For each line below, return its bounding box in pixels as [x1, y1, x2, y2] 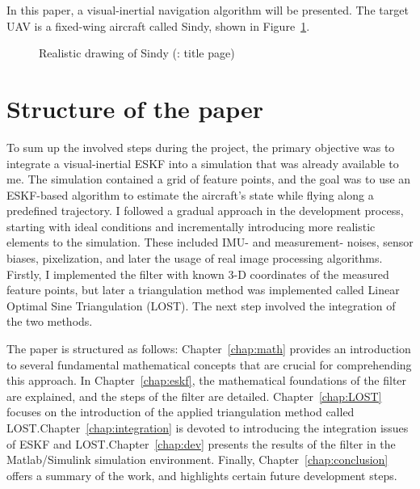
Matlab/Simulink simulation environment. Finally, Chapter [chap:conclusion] [6, 451, 388, 468]
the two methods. [6, 313, 93, 330]
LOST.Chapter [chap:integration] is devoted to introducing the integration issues [6, 419, 409, 436]
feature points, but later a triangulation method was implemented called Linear [6, 281, 400, 298]
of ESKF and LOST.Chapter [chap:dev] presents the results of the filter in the [6, 435, 396, 452]
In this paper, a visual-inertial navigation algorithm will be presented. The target [6, 2, 409, 18]
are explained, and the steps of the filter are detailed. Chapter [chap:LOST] [6, 387, 382, 404]
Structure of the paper [6, 91, 263, 124]
